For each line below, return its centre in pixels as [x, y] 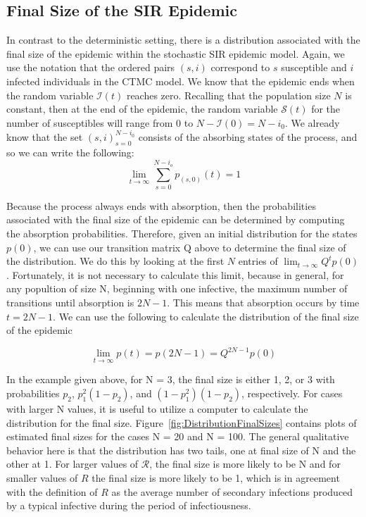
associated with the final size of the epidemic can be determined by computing [176, 219]
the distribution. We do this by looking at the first [115, 261]
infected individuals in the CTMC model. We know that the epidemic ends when [181, 81]
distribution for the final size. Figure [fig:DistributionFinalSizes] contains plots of [182, 422]
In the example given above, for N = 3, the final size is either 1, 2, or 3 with [171, 379]
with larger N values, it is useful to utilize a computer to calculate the [157, 409]
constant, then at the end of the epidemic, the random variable [142, 109]
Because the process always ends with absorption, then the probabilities [161, 205]
